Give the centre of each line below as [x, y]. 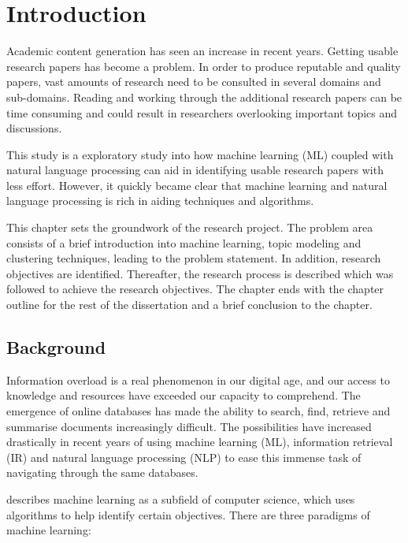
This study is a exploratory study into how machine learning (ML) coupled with [200, 154]
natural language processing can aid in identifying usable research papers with [195, 170]
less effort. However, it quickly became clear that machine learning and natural [197, 185]
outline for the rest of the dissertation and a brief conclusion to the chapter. [189, 305]
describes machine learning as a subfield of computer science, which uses [181, 498]
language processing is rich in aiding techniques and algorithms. [160, 201]
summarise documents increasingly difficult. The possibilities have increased [189, 426]
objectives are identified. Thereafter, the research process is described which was [200, 273]
